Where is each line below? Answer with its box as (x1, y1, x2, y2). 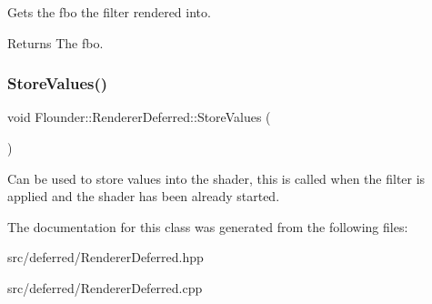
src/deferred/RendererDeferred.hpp (7, 248, 204, 267)
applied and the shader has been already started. (7, 187, 280, 206)
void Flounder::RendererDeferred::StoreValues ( (7, 107, 271, 127)
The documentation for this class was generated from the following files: (7, 217, 408, 236)
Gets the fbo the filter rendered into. (7, 3, 211, 21)
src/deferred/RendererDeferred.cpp (7, 278, 203, 297)
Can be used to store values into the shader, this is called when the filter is (7, 168, 426, 187)
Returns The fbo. (7, 33, 104, 52)
